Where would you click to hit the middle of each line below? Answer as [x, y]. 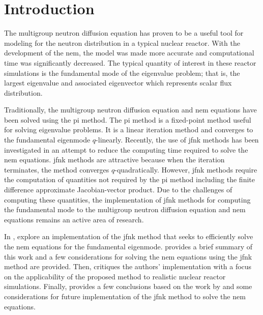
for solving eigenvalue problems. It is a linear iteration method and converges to [129, 130]
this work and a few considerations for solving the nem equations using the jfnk [128, 256]
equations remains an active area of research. [74, 219]
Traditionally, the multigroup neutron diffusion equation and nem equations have [130, 110]
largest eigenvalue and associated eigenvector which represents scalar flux [118, 83]
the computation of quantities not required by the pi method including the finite [129, 179]
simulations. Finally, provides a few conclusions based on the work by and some [128, 286]
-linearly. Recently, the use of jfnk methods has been [177, 140]
